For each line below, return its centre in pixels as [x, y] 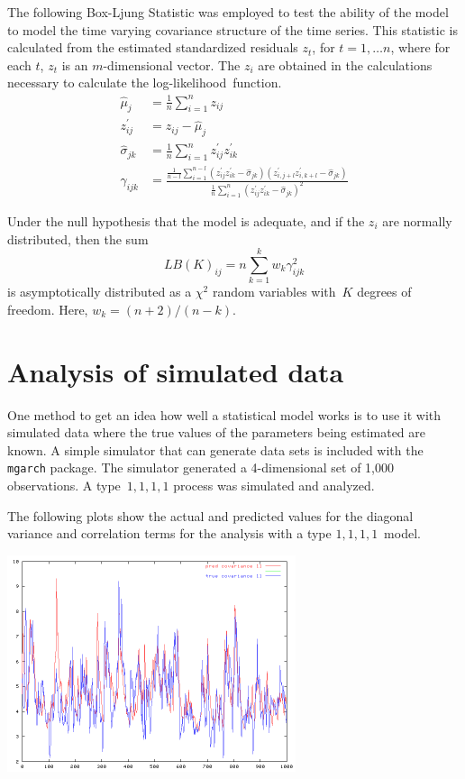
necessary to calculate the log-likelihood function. [145, 82]
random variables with [274, 292]
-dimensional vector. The [172, 64]
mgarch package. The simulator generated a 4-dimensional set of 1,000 [201, 467]
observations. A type [64, 486]
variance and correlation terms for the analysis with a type [169, 533]
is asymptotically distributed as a [100, 292]
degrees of [384, 292]
